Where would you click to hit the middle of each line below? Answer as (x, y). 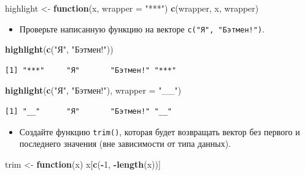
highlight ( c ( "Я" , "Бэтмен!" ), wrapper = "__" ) (93, 90)
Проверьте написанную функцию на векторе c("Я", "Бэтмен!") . (142, 28)
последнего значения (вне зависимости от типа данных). (125, 143)
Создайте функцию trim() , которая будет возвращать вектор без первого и (160, 131)
